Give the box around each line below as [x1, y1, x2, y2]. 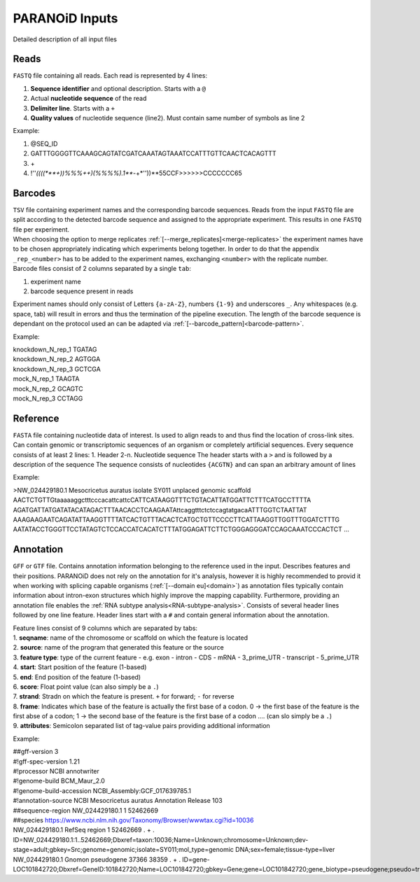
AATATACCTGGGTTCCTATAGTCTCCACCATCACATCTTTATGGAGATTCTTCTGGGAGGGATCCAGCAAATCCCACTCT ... [13, 525, 350, 533]
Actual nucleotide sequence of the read [30, 94, 147, 103]
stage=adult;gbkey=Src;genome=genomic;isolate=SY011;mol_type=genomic [13, 846, 234, 854]
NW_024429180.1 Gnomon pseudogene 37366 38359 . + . [13, 855, 181, 864]
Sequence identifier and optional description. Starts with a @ [30, 84, 206, 92]
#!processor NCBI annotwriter [13, 767, 99, 776]
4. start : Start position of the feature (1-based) [13, 663, 147, 671]
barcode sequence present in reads [30, 287, 134, 295]
